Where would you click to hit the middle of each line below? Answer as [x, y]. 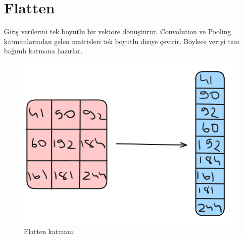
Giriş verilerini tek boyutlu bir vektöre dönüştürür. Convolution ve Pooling [118, 31]
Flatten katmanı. [49, 231]
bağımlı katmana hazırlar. [43, 51]
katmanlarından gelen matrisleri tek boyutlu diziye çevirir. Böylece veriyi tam [122, 41]
